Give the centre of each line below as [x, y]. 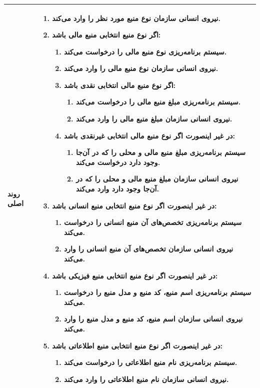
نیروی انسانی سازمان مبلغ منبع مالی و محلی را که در [157, 179]
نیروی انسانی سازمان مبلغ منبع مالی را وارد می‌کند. [154, 119]
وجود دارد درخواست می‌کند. [118, 162]
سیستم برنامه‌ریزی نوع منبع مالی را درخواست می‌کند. [145, 51]
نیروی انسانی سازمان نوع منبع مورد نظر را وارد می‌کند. [136, 18]
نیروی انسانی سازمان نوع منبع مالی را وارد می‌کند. [141, 68]
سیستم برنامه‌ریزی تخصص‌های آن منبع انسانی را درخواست [153, 222]
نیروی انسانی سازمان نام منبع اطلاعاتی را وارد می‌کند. [146, 379]
